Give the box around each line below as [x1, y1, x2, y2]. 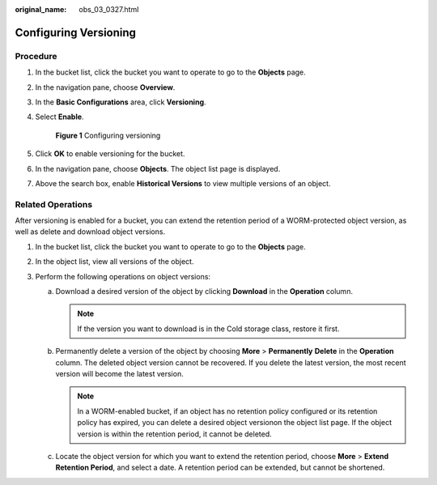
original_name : [15, 5, 67, 14]
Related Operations [15, 198, 93, 210]
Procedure [15, 50, 57, 62]
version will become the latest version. [55, 368, 184, 378]
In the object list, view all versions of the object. [35, 257, 194, 266]
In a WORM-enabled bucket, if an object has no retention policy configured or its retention [77, 406, 378, 416]
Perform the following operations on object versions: [35, 271, 210, 281]
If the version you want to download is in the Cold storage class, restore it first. [77, 324, 340, 334]
